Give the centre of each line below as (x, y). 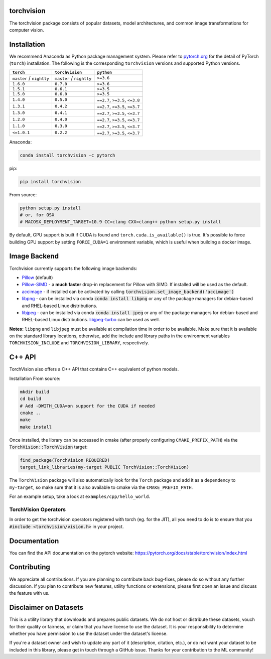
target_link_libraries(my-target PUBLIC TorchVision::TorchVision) (105, 467)
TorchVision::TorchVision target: (48, 447)
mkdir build (35, 392)
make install (36, 427)
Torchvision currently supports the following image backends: (73, 268)
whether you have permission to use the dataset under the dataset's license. (88, 634)
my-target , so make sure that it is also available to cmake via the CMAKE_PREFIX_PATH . (101, 487)
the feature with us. (29, 593)
